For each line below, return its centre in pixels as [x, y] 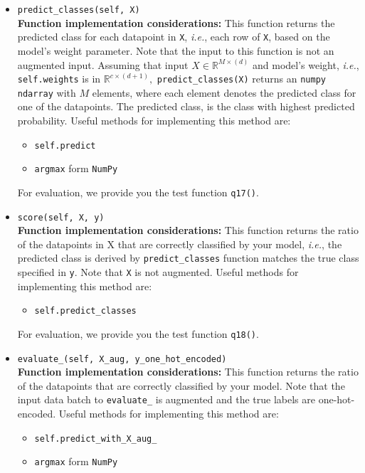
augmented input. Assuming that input [103, 64]
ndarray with [47, 92]
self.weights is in [59, 79]
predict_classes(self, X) [79, 10]
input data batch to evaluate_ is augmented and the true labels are [166, 399]
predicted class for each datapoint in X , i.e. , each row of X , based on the [174, 37]
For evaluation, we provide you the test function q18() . [138, 333]
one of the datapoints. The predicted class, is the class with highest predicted [186, 106]
